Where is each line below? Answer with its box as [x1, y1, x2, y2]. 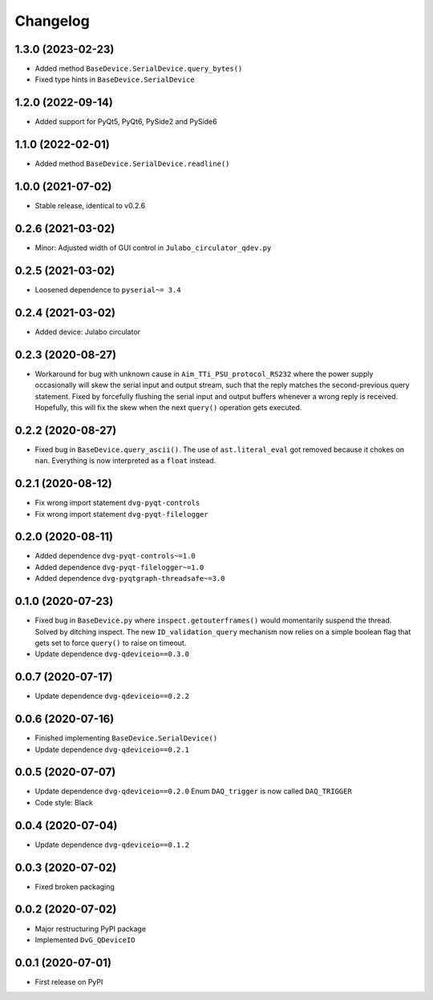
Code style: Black [34, 797, 94, 807]
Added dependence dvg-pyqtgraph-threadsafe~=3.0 [34, 574, 225, 583]
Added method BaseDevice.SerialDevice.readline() [34, 159, 230, 168]
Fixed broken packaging [34, 881, 115, 891]
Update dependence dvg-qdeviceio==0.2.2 [34, 692, 190, 701]
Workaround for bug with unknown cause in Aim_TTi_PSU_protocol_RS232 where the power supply [34, 369, 374, 378]
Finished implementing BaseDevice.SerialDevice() [34, 733, 218, 743]
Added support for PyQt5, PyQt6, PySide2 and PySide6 [34, 117, 217, 127]
